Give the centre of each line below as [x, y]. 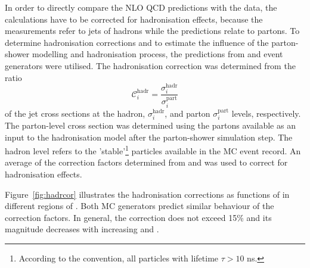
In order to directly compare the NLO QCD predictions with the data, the [141, 7]
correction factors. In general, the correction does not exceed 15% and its [138, 217]
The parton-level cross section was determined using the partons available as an [150, 125]
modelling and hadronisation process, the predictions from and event [157, 54]
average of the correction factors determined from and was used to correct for [146, 162]
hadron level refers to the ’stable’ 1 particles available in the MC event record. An [153, 150]
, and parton [187, 113]
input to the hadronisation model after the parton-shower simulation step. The [149, 137]
